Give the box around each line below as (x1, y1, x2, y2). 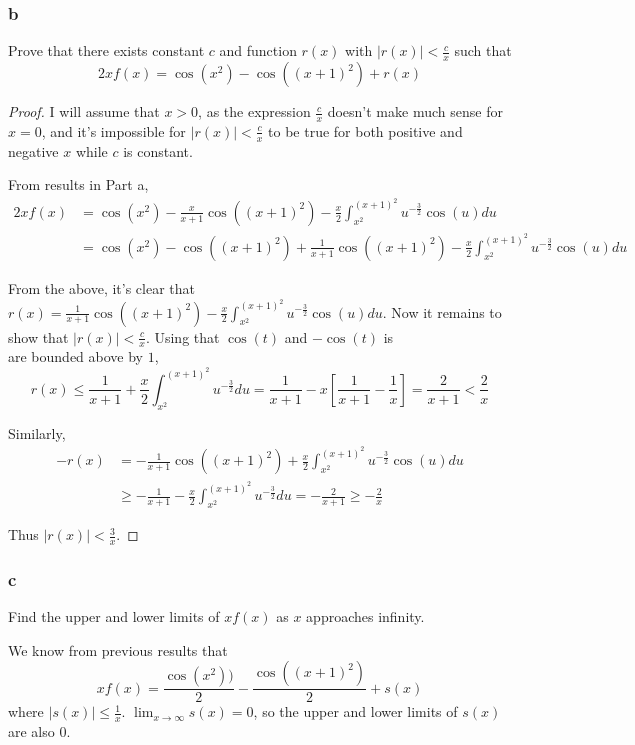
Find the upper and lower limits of (8, 606, 220, 627)
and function (219, 40, 297, 61)
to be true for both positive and (268, 120, 463, 141)
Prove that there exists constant (8, 40, 205, 61)
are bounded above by (8, 346, 144, 367)
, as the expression (198, 101, 311, 122)
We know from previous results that (8, 639, 228, 660)
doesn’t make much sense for (327, 101, 503, 122)
